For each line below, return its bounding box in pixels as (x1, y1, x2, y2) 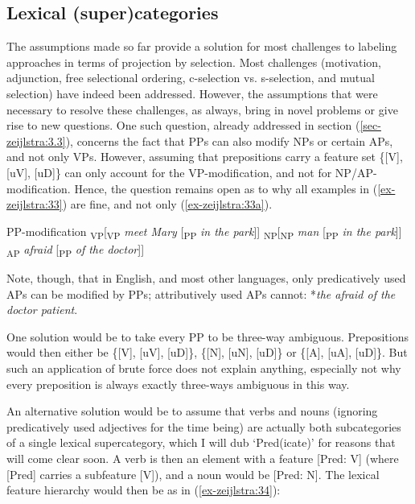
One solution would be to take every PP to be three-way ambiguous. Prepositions (6, 328, 409, 345)
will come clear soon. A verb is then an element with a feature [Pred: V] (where (6, 449, 399, 466)
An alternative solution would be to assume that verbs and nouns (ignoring (6, 403, 378, 419)
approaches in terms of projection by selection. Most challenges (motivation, (6, 53, 381, 70)
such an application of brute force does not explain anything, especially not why (6, 359, 401, 376)
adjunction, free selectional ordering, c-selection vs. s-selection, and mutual (6, 69, 375, 86)
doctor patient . (6, 301, 78, 318)
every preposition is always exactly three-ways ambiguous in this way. (6, 375, 350, 392)
